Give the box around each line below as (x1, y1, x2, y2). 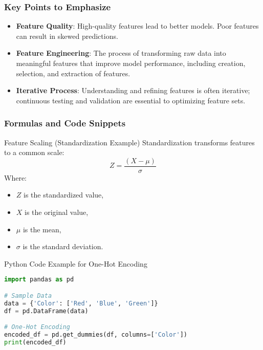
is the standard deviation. (23, 241, 103, 252)
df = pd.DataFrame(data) (4, 307, 89, 315)
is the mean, (23, 224, 61, 234)
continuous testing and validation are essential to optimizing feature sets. (16, 95, 246, 105)
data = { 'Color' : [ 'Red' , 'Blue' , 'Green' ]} (4, 299, 158, 307)
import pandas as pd (4, 276, 74, 283)
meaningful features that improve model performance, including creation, (16, 58, 246, 68)
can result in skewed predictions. (16, 30, 118, 41)
